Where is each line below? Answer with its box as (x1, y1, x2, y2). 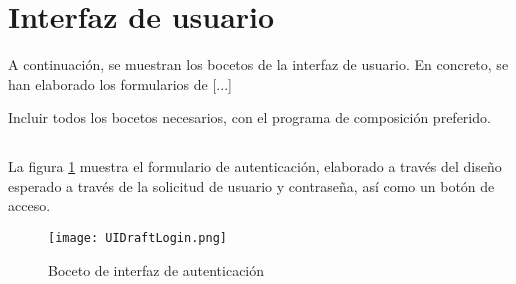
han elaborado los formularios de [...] (8, 73, 232, 94)
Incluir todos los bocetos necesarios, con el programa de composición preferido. (8, 107, 491, 128)
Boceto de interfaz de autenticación (48, 259, 265, 280)
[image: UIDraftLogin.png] (48, 231, 227, 246)
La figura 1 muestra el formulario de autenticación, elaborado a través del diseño (8, 156, 502, 177)
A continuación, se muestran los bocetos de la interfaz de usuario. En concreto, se (8, 54, 509, 75)
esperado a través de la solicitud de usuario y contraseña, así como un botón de (8, 175, 495, 196)
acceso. (8, 195, 51, 216)
